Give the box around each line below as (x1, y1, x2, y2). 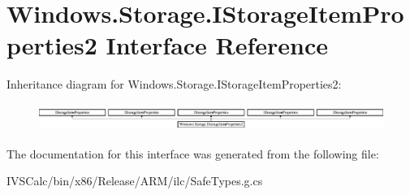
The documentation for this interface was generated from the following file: (6, 145, 379, 162)
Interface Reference (106, 28, 329, 62)
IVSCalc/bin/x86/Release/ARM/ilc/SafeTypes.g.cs (6, 172, 263, 189)
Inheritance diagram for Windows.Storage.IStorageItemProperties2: (6, 76, 342, 93)
